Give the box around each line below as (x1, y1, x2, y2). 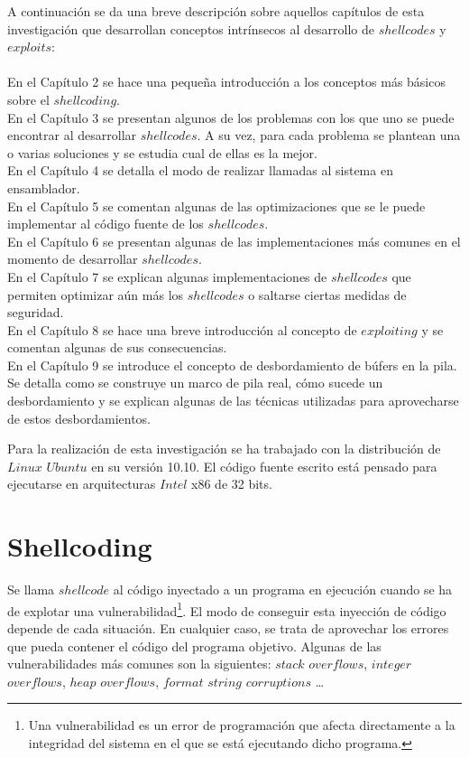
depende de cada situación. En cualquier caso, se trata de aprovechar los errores (7, 619, 449, 637)
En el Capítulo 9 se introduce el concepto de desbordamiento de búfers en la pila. (7, 355, 457, 374)
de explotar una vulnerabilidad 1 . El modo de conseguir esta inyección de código (7, 598, 446, 620)
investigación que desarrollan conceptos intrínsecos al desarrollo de (7, 19, 375, 38)
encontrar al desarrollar (7, 126, 137, 145)
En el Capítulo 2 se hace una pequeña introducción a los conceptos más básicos (7, 72, 446, 91)
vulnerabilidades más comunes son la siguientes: (7, 654, 271, 673)
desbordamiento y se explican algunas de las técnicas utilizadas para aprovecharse (7, 391, 459, 410)
